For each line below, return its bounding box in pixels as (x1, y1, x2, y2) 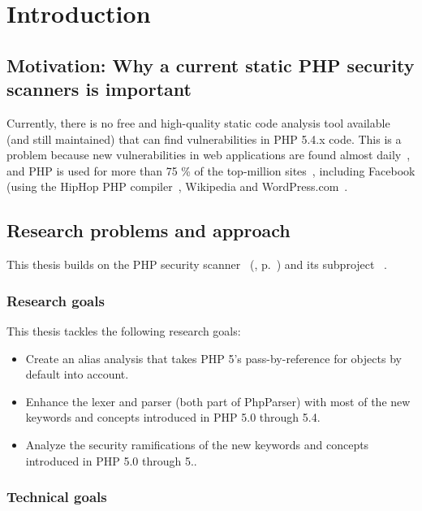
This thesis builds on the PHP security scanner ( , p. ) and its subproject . (6, 256, 387, 273)
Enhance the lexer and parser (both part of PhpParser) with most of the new (25, 392, 411, 409)
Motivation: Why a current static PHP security (6, 52, 415, 77)
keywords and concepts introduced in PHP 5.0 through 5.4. (25, 409, 321, 426)
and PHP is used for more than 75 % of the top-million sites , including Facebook (6, 162, 416, 179)
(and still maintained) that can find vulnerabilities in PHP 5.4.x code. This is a (6, 130, 402, 147)
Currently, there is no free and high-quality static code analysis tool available (6, 114, 390, 131)
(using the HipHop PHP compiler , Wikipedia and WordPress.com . (6, 178, 348, 195)
